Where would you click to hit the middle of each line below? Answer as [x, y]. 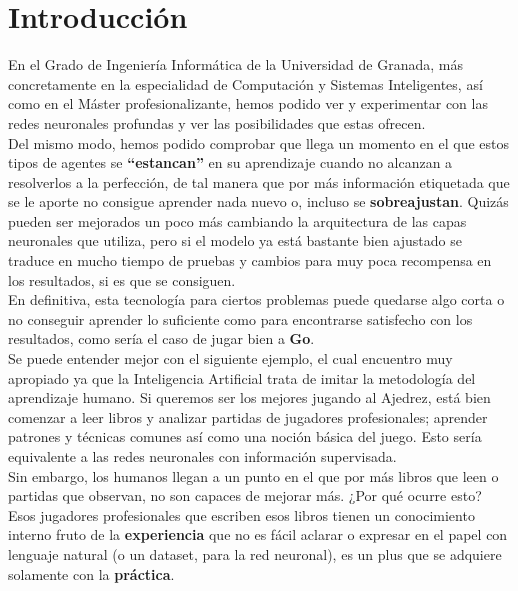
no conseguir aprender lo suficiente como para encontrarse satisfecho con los [240, 318]
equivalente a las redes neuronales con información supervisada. [202, 456]
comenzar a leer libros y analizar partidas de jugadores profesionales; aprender [248, 416]
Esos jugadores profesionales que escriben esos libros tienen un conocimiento [241, 514]
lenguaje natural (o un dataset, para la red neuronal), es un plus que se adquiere [255, 553]
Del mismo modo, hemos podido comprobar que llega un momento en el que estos [259, 142]
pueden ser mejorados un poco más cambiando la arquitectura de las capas [237, 220]
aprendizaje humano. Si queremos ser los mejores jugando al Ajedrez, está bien [249, 397]
